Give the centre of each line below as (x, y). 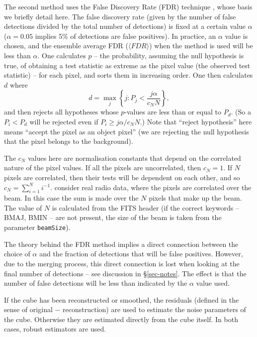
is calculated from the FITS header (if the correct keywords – (145, 207)
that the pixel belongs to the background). (69, 141)
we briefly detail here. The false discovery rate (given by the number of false (120, 16)
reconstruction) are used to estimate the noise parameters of (154, 309)
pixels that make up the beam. (195, 198)
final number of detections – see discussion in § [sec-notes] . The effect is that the (125, 273)
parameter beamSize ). (37, 227)
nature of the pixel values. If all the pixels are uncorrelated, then (103, 168)
